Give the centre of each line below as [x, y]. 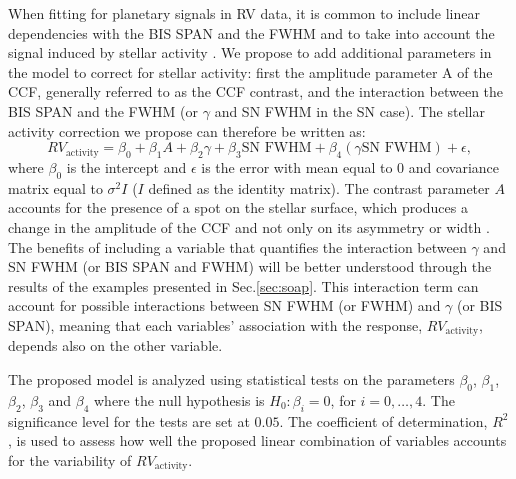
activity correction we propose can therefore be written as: [187, 130]
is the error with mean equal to [297, 166]
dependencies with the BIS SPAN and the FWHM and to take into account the [251, 32]
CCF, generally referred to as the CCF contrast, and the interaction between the [256, 91]
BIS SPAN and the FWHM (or [103, 110]
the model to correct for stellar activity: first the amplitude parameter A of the [250, 71]
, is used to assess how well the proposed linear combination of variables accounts [257, 440]
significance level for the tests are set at [129, 420]
